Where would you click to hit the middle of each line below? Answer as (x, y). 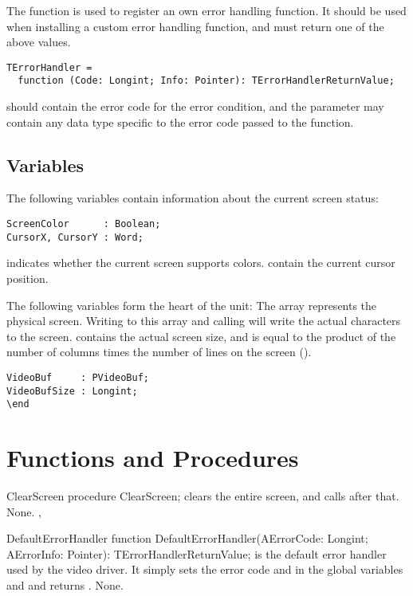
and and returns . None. (65, 585)
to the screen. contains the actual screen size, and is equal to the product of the (201, 336)
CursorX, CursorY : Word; (75, 237)
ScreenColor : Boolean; (84, 224)
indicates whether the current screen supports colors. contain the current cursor (201, 263)
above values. (39, 42)
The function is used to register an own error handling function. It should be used (206, 10)
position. (28, 278)
